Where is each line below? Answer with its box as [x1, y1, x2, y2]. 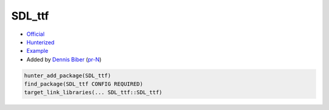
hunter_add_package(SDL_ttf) [24, 72, 111, 79]
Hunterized [26, 38, 55, 46]
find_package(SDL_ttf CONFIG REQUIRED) [24, 81, 143, 88]
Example [26, 47, 49, 55]
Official [26, 30, 45, 38]
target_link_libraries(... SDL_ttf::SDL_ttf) [24, 89, 163, 96]
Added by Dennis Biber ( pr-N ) [26, 55, 102, 63]
